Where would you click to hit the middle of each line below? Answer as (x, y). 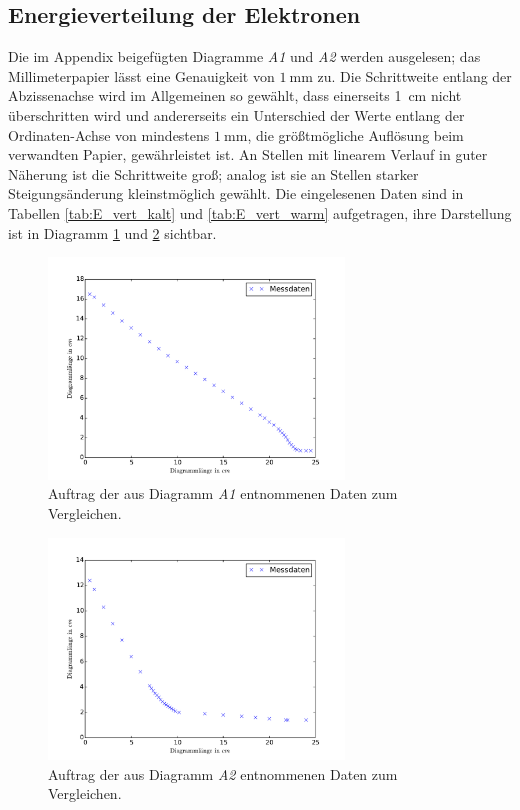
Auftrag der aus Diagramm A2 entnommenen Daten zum (223, 773)
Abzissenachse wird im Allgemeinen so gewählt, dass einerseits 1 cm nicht (235, 95)
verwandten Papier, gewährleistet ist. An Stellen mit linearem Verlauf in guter (248, 154)
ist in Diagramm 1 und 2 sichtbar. (112, 232)
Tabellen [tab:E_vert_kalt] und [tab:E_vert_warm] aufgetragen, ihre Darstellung (260, 212)
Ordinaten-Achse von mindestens (109, 134)
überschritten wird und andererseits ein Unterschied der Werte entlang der (236, 114)
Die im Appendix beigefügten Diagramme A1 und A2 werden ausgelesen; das (244, 56)
